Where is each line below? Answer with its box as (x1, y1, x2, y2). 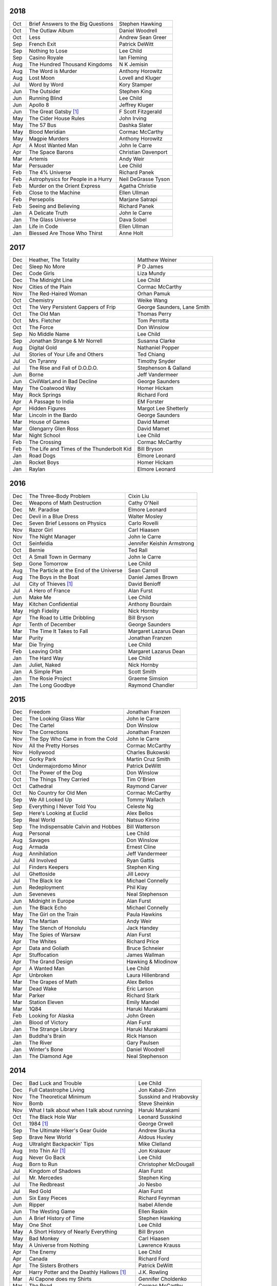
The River (29, 1039, 52, 1046)
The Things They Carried (29, 776, 90, 783)
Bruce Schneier (126, 944, 164, 952)
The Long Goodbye (29, 682, 75, 689)
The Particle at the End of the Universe (29, 566, 123, 574)
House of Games (29, 418, 70, 425)
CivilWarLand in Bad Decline (29, 378, 97, 385)
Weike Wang (137, 297, 168, 304)
